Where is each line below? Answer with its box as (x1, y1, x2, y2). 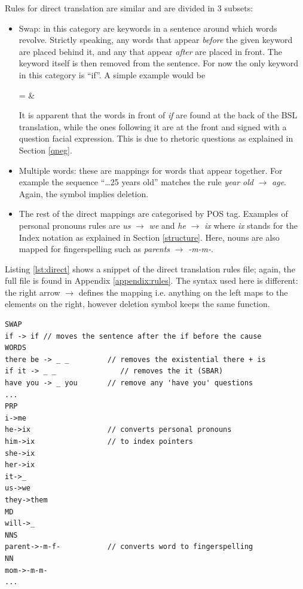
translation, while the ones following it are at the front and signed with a (19, 120, 287, 133)
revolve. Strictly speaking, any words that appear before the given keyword (19, 33, 293, 46)
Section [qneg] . (19, 143, 72, 156)
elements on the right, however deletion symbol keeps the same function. (5, 297, 270, 310)
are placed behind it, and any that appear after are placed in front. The (19, 45, 282, 57)
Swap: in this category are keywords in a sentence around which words (19, 22, 277, 34)
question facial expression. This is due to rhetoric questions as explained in (19, 132, 293, 145)
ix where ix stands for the (204, 219, 298, 231)
